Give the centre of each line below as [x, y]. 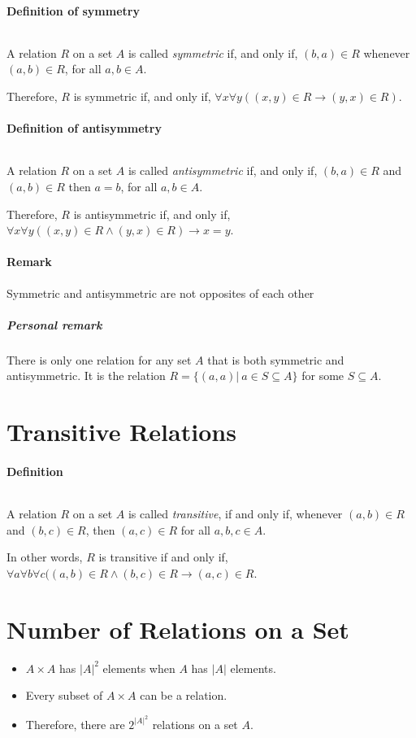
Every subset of [64, 695]
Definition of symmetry [73, 10]
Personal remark [54, 324]
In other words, [45, 557]
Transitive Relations [121, 432]
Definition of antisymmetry [84, 128]
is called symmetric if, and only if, [213, 52]
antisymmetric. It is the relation [86, 376]
